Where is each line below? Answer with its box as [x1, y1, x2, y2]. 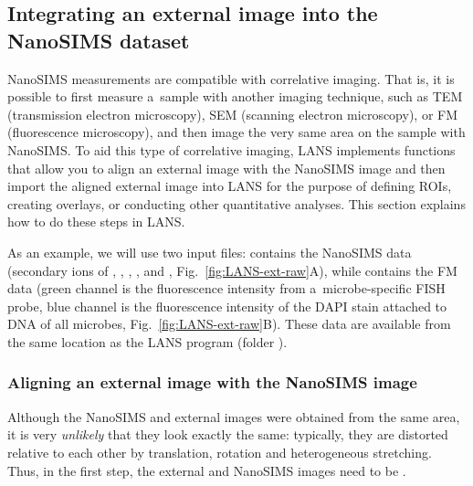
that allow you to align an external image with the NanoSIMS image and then [7, 158, 446, 177]
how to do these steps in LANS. [7, 212, 185, 231]
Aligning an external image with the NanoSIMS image [7, 371, 417, 394]
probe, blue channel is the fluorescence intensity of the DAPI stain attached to [7, 296, 447, 315]
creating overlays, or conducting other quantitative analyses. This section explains [7, 194, 466, 213]
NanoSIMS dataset [7, 26, 190, 54]
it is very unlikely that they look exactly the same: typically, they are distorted [7, 425, 448, 444]
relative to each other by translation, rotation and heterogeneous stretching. [7, 442, 432, 461]
